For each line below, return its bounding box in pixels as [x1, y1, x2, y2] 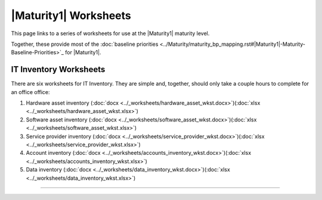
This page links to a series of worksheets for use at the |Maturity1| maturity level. [11, 30, 210, 37]
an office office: [11, 88, 50, 95]
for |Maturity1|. [64, 49, 101, 56]
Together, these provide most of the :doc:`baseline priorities [11, 40, 159, 48]
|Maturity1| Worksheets [11, 9, 131, 22]
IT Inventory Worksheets [11, 64, 106, 74]
